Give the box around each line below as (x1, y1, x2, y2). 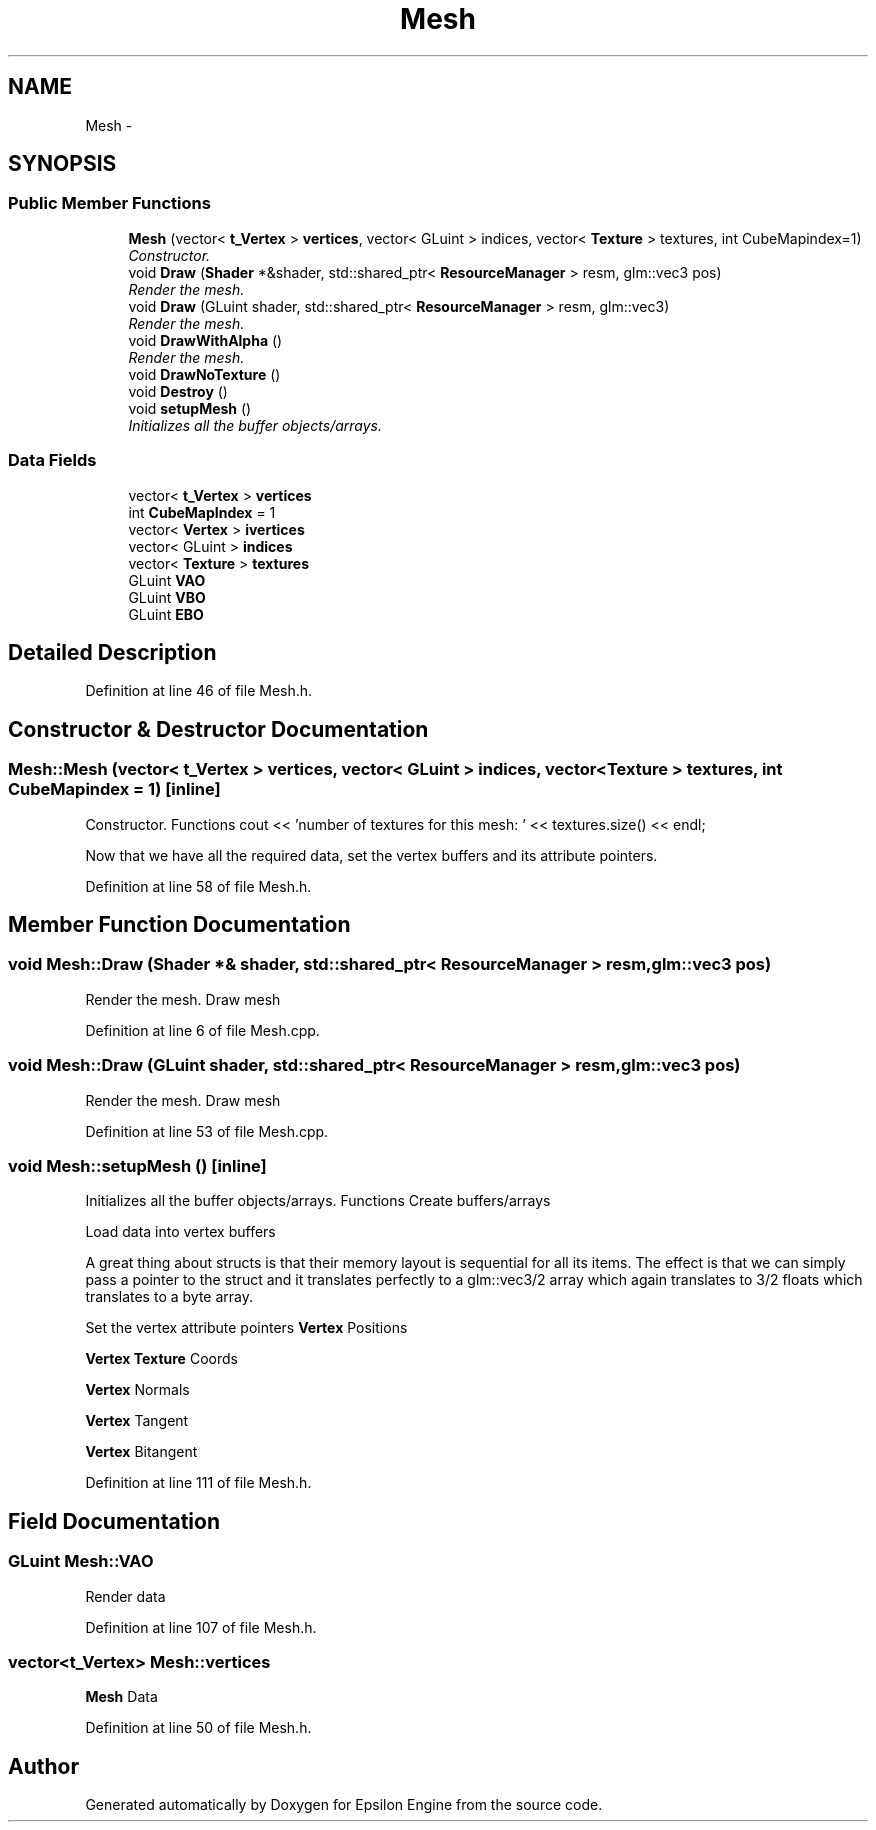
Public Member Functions (8, 193, 211, 214)
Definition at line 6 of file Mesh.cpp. (85, 1021, 320, 1039)
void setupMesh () (128, 399, 252, 417)
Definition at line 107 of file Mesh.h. (85, 1618, 317, 1636)
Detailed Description (8, 639, 217, 665)
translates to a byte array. (85, 1288, 254, 1306)
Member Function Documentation (8, 912, 351, 938)
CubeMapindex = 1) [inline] (8, 779, 221, 800)
